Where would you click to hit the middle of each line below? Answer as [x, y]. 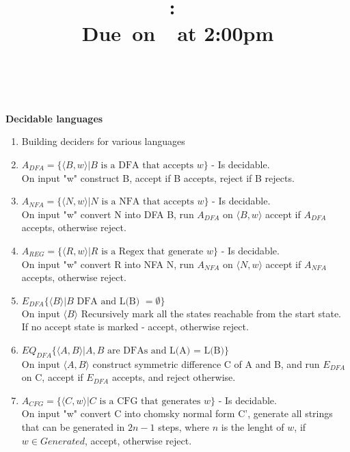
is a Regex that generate [152, 251]
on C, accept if [52, 377]
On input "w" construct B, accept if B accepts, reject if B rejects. [158, 177]
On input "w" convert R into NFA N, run [108, 264]
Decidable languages [54, 118]
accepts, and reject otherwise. [174, 377]
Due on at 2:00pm [178, 33]
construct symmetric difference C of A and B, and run [206, 363]
